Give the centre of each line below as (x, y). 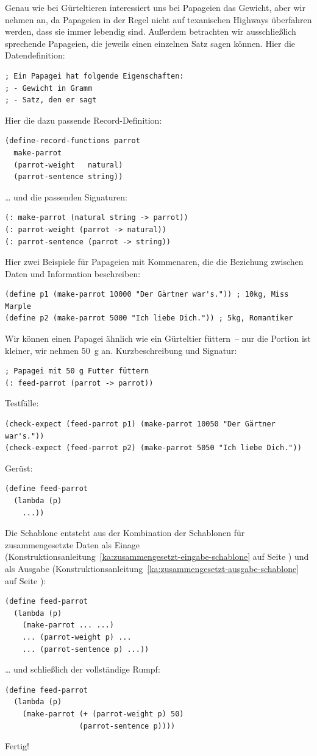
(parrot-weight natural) (68, 165)
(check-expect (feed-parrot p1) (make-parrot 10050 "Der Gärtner (140, 424)
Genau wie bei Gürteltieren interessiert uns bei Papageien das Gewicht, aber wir (155, 7)
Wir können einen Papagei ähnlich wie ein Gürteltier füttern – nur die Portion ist (158, 338)
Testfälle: (22, 403)
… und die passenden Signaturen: (66, 196)
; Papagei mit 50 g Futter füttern (77, 371)
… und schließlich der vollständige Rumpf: (83, 669)
